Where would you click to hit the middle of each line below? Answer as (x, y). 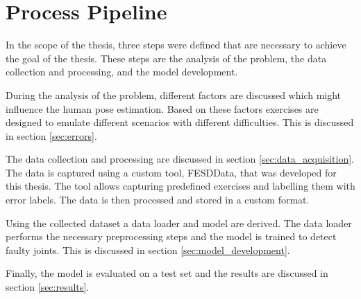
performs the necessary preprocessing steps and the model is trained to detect (171, 236)
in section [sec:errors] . (51, 135)
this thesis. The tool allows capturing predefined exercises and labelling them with (180, 186)
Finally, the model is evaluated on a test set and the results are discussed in (167, 273)
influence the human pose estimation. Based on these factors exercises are (162, 108)
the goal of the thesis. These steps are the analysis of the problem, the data (166, 58)
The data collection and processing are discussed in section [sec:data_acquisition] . (180, 159)
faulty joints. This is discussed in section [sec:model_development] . (148, 250)
